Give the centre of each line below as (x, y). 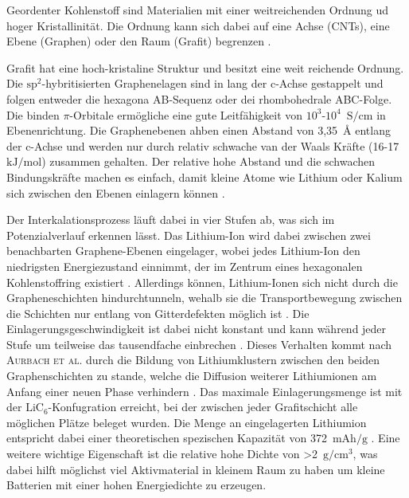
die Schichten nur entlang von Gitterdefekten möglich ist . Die (158, 313)
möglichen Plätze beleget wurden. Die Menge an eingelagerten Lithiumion (187, 422)
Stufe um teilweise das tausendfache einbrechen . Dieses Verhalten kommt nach (199, 344)
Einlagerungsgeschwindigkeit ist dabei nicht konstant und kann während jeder (197, 329)
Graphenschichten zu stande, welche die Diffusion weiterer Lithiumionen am (192, 376)
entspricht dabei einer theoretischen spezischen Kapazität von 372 (167, 438)
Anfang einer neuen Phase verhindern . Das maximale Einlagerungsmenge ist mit (204, 391)
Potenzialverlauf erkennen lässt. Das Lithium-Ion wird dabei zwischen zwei (189, 235)
